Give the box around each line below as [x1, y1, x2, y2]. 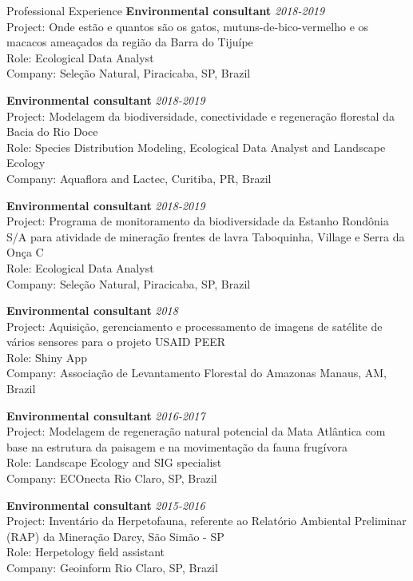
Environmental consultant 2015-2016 [6, 496, 205, 513]
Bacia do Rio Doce [6, 123, 98, 140]
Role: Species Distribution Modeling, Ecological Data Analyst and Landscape [6, 138, 386, 155]
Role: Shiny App [6, 348, 87, 365]
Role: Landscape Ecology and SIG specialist [6, 454, 222, 471]
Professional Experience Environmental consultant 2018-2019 [6, 2, 325, 18]
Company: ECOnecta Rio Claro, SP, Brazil [6, 470, 217, 487]
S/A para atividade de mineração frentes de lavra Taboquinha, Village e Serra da [6, 228, 405, 245]
